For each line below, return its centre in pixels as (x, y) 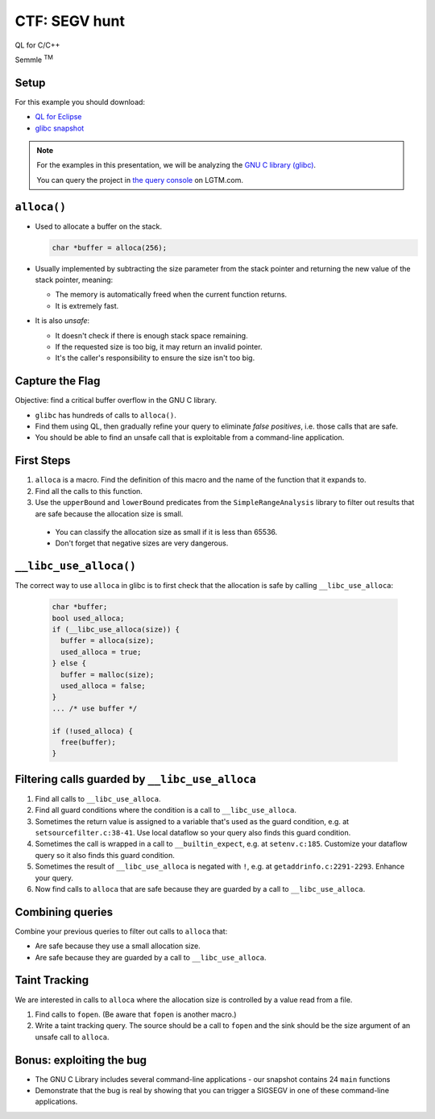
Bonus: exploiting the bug (81, 1060)
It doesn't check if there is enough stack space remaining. (152, 335)
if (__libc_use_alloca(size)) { (116, 630)
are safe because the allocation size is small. (109, 514)
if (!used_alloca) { (92, 731)
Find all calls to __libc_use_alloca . (98, 798)
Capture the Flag (58, 381)
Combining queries (64, 912)
